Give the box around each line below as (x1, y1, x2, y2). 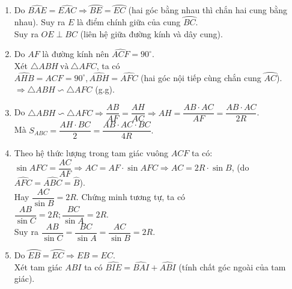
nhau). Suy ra (14, 16, 65, 28)
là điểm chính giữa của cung (76, 16, 181, 28)
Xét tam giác (14, 260, 62, 273)
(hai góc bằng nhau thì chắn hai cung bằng (128, 4, 288, 16)
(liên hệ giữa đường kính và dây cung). (80, 27, 223, 40)
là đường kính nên (42, 47, 109, 60)
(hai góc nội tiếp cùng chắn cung (141, 71, 261, 84)
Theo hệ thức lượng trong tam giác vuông (14, 147, 169, 159)
